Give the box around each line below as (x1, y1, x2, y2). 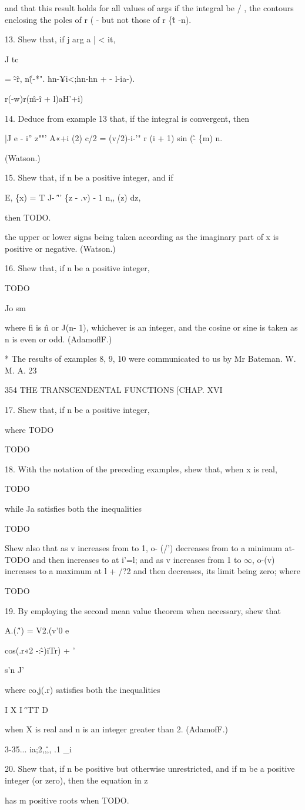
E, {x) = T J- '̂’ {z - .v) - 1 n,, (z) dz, (5, 191, 141, 203)
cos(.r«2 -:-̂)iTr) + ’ (5, 644, 75, 656)
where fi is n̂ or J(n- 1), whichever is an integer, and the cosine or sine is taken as (5, 321, 298, 334)
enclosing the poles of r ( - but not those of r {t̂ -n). (5, 13, 192, 25)
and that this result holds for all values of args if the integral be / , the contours (5, 2, 294, 14)
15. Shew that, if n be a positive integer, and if (5, 171, 173, 184)
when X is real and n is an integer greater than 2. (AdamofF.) (5, 723, 229, 735)
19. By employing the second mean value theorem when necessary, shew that (5, 604, 281, 616)
